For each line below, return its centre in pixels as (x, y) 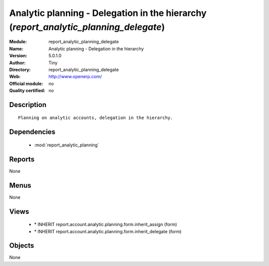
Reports (22, 159)
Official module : (26, 83)
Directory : (20, 69)
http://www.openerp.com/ (75, 77)
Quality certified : (27, 91)
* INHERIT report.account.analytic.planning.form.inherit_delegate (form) (108, 231)
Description (28, 105)
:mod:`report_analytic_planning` (67, 145)
